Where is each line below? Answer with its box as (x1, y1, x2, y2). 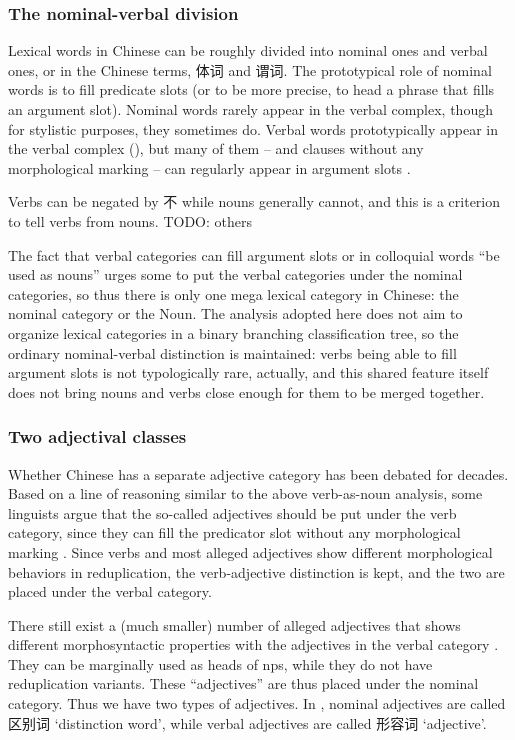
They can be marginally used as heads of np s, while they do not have (8, 653, 433, 674)
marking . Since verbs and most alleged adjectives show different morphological (8, 541, 493, 562)
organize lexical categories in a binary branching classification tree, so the (8, 322, 459, 343)
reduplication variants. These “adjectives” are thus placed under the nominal (8, 673, 479, 694)
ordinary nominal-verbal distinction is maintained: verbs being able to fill (8, 342, 457, 363)
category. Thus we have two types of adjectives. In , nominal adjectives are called (8, 693, 506, 714)
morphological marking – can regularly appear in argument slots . (8, 157, 411, 178)
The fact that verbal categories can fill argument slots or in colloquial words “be (8, 244, 500, 265)
